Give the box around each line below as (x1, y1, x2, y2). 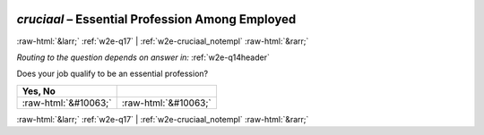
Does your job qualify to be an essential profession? (16, 68, 209, 80)
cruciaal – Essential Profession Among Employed (16, 12, 297, 27)
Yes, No (22, 85, 56, 97)
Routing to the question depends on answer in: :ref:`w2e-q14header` (16, 52, 271, 63)
